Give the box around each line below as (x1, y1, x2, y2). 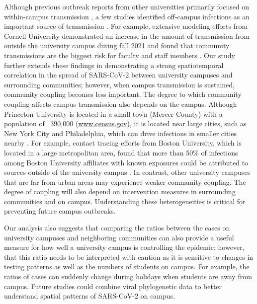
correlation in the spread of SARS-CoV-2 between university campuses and (4, 70, 233, 80)
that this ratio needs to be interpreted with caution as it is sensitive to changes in (4, 251, 254, 262)
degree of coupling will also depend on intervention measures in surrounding (4, 186, 236, 197)
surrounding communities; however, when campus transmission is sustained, (4, 79, 235, 89)
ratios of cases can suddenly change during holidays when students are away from (4, 271, 252, 282)
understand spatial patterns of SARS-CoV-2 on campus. (4, 291, 175, 301)
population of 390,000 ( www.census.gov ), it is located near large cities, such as (4, 118, 247, 129)
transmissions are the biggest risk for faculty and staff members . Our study (4, 50, 235, 60)
